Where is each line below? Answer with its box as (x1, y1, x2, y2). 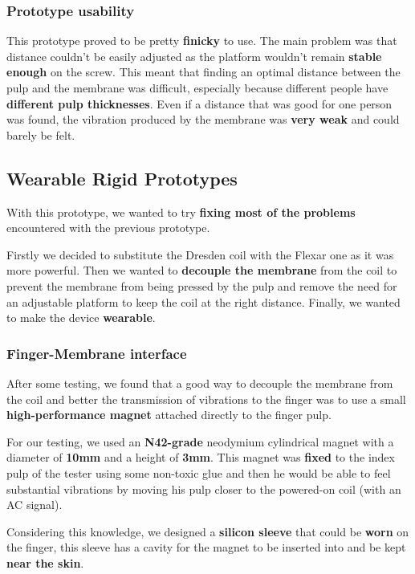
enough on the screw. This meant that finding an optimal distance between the (6, 63, 401, 80)
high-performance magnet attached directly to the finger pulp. (6, 406, 332, 423)
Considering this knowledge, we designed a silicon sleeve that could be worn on (6, 523, 409, 539)
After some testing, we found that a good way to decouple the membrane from (6, 374, 393, 391)
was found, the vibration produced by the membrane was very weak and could (6, 111, 400, 128)
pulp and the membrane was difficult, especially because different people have (6, 79, 389, 96)
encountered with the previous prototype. (6, 219, 210, 236)
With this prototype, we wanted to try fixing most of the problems (6, 203, 356, 220)
